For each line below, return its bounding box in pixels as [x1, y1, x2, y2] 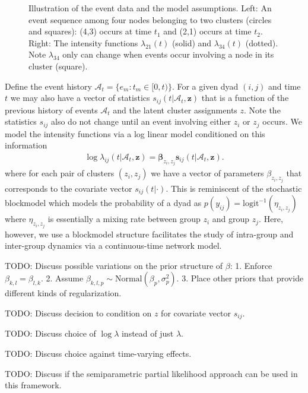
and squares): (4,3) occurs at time [28, 25, 152, 37]
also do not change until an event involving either [51, 115, 231, 128]
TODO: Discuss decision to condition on [5, 307, 152, 319]
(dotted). [245, 36, 278, 49]
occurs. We [262, 115, 302, 128]
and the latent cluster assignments [113, 103, 237, 116]
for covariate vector [161, 307, 231, 319]
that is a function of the [201, 91, 289, 104]
